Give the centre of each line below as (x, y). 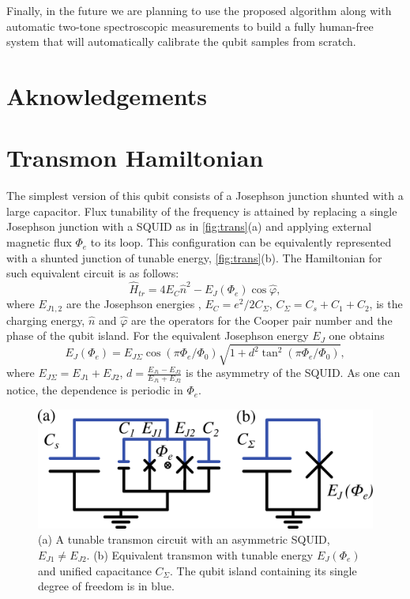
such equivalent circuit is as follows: (93, 273)
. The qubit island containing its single (263, 570)
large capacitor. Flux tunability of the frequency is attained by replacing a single (202, 211)
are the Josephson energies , (134, 304)
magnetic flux (39, 242)
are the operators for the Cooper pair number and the (262, 320)
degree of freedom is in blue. (106, 586)
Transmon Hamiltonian (135, 158)
